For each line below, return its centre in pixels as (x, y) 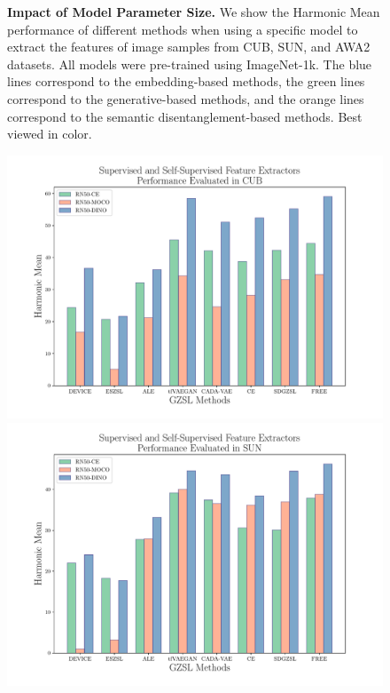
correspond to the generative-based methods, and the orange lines (186, 98)
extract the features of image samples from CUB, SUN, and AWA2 (189, 47)
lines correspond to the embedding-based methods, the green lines (186, 81)
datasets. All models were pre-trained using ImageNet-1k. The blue (190, 64)
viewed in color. (50, 134)
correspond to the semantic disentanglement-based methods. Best (185, 116)
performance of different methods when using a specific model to (183, 29)
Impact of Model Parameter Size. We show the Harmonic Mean (194, 12)
